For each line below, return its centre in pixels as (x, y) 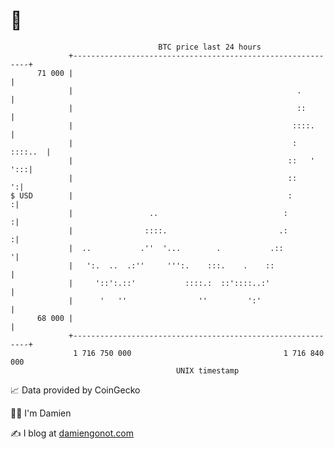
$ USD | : (151, 195)
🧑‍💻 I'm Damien (41, 413)
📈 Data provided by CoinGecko (75, 390)
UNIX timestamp (207, 370)
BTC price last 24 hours (210, 47)
